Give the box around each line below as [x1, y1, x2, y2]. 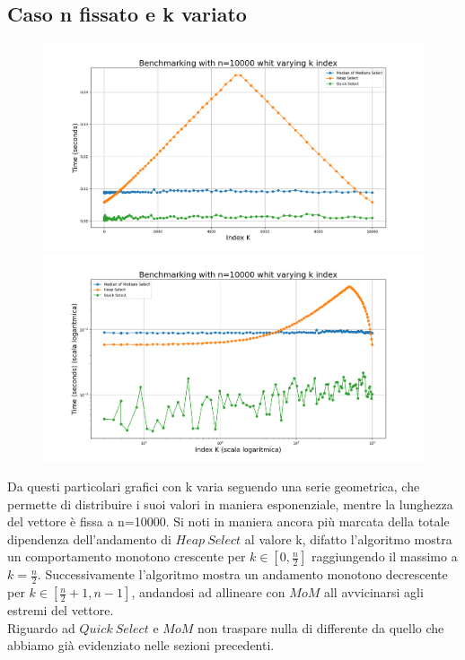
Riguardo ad [7, 618, 75, 637]
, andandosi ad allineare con [131, 583, 285, 602]
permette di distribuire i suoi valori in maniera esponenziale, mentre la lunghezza [7, 494, 453, 513]
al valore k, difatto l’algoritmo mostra [244, 529, 452, 548]
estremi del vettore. [7, 601, 114, 620]
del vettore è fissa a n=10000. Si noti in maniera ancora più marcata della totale [7, 512, 450, 531]
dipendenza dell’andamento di [7, 529, 171, 548]
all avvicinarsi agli [323, 583, 424, 602]
